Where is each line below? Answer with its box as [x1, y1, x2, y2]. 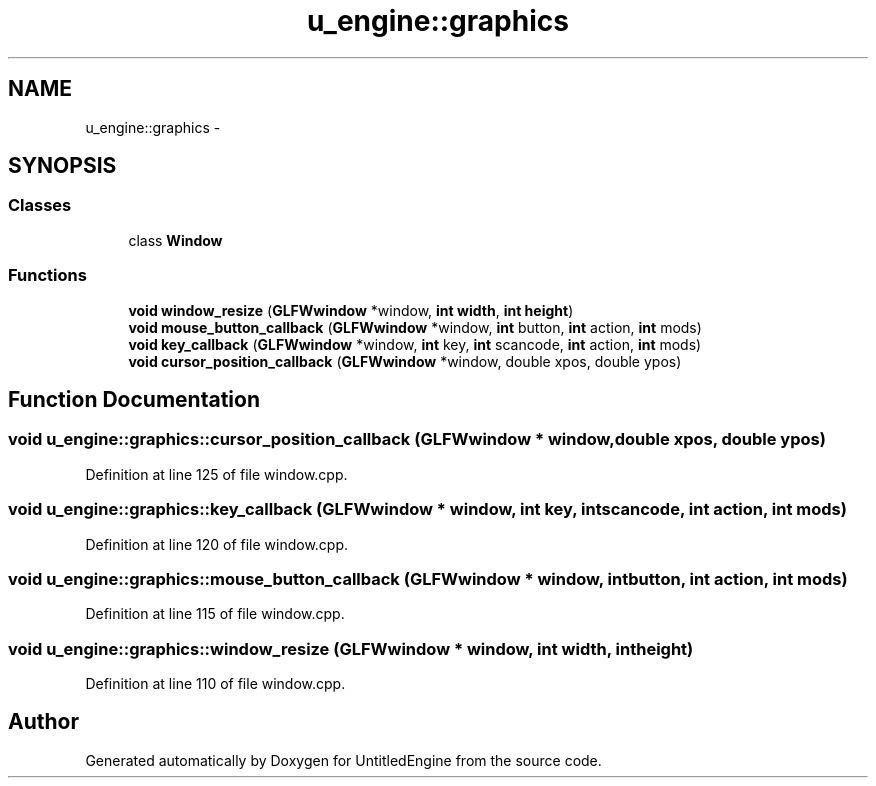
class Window [128, 231, 223, 249]
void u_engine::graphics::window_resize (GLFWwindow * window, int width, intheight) [8, 638, 694, 659]
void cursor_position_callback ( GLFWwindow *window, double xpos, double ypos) [128, 352, 682, 370]
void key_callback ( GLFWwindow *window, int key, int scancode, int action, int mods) [128, 335, 702, 353]
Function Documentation [8, 386, 260, 412]
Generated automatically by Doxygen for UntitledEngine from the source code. [85, 751, 602, 769]
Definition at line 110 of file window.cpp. [85, 675, 346, 693]
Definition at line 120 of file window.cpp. [85, 535, 349, 553]
